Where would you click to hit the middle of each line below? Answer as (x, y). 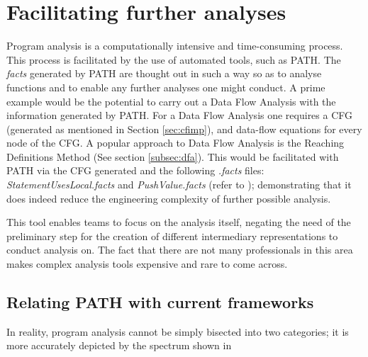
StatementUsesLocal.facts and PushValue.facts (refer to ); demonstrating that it (179, 185)
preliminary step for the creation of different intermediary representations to (172, 236)
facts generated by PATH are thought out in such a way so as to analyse (164, 73)
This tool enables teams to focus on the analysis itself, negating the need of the (179, 222)
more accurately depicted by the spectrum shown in (119, 345)
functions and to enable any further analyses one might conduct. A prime (166, 87)
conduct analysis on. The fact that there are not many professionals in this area (180, 250)
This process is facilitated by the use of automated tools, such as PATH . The (174, 59)
